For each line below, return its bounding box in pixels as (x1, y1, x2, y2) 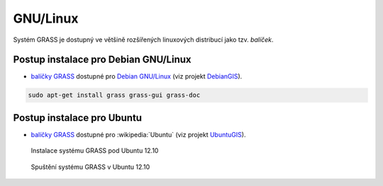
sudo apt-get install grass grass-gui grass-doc (28, 91, 201, 99)
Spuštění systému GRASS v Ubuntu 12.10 (30, 163, 150, 171)
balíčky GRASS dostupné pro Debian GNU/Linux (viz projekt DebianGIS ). (30, 72, 243, 81)
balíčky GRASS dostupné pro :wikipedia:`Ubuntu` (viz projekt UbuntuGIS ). (30, 130, 246, 139)
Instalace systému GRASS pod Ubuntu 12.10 (30, 146, 159, 155)
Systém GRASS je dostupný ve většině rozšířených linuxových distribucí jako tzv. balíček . (13, 35, 274, 44)
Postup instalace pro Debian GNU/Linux (13, 54, 191, 66)
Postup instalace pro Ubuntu (13, 112, 142, 124)
